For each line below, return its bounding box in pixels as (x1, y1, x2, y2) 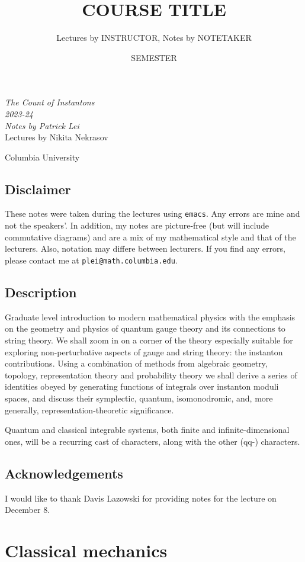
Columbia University (5, 150, 80, 163)
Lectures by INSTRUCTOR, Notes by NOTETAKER (56, 31, 252, 44)
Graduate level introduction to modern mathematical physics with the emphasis (5, 310, 296, 323)
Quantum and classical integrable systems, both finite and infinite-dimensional (5, 423, 290, 436)
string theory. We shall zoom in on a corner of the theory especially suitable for (5, 333, 293, 346)
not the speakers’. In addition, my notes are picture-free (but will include (5, 219, 269, 232)
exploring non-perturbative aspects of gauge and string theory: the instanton (5, 345, 283, 358)
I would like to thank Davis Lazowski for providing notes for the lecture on (5, 492, 277, 504)
